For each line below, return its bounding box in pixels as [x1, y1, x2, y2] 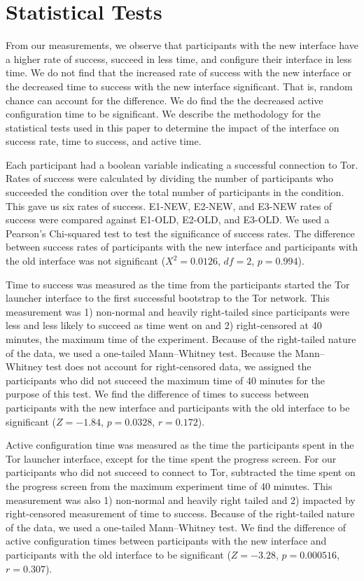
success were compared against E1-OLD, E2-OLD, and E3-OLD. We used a [6, 212, 330, 227]
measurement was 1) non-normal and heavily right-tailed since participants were [6, 304, 350, 318]
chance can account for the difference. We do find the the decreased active [6, 92, 323, 107]
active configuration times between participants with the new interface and [6, 533, 327, 548]
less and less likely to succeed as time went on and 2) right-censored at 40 [6, 318, 322, 332]
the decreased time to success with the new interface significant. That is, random [6, 78, 353, 93]
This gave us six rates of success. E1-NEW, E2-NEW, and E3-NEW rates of [6, 198, 332, 213]
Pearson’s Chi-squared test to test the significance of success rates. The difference [6, 225, 355, 240]
